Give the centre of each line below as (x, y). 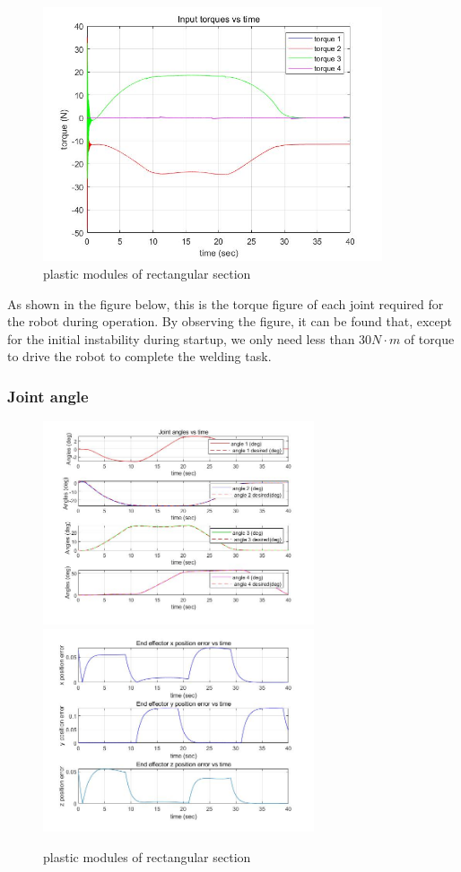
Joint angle (48, 396)
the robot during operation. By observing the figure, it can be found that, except (230, 321)
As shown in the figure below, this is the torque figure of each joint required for (226, 303)
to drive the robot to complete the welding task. (139, 356)
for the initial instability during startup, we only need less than (181, 338)
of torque (429, 338)
